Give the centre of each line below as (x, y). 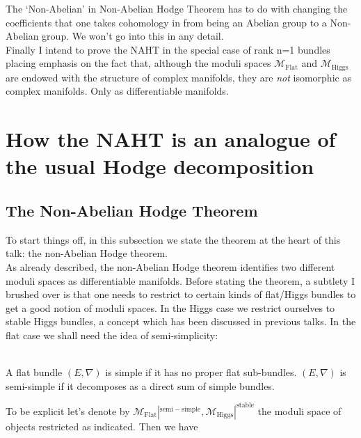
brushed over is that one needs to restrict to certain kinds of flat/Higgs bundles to (181, 294)
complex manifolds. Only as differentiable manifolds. (117, 91)
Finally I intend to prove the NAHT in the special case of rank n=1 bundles (168, 49)
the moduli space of (299, 410)
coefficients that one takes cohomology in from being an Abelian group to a (166, 22)
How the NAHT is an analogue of (171, 139)
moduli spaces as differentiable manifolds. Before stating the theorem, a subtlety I (180, 280)
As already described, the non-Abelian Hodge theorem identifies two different (170, 266)
